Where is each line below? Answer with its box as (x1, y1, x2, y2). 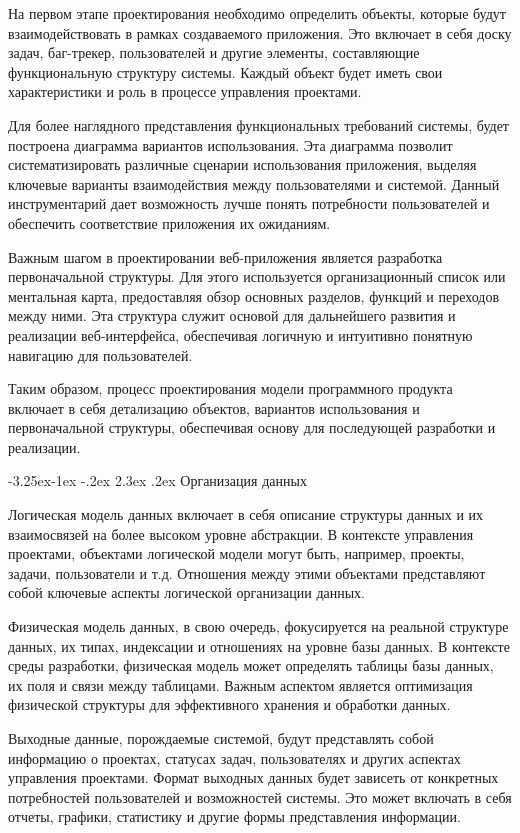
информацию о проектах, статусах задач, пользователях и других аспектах (8, 747, 461, 768)
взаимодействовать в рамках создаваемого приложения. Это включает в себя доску (8, 22, 512, 43)
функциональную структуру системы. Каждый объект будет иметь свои (8, 61, 443, 82)
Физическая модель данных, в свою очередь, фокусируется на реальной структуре (8, 616, 509, 637)
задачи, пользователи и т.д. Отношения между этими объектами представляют (8, 562, 486, 583)
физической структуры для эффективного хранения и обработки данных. (8, 694, 451, 715)
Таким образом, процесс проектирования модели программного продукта (8, 378, 453, 399)
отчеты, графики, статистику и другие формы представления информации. (8, 806, 461, 827)
